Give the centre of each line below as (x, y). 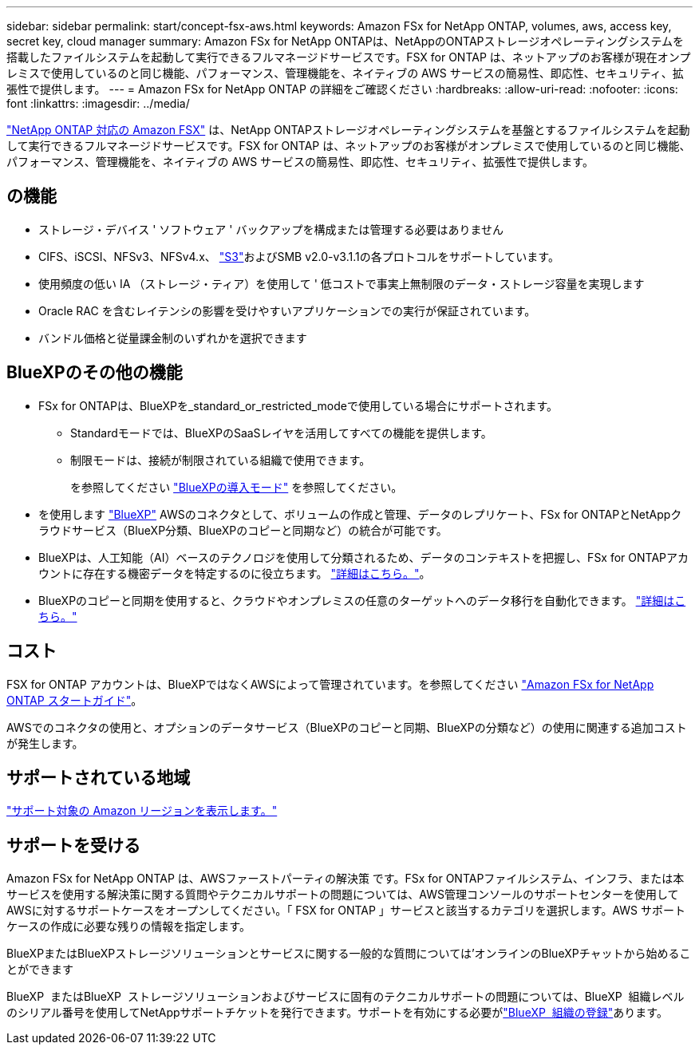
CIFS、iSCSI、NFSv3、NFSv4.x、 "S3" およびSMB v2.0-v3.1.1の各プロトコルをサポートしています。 (299, 256)
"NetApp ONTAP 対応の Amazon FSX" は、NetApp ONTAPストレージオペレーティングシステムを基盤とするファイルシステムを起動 (348, 130)
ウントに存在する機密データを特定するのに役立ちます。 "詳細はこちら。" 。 (235, 573)
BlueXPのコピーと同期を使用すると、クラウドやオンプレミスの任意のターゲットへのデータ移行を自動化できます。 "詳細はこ (362, 600)
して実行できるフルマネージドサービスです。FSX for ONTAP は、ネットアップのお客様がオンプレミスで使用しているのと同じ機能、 (349, 146)
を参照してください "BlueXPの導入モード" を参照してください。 (237, 487)
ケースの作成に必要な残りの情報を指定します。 (128, 927)
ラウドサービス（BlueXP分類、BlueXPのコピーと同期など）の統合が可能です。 (243, 530)
